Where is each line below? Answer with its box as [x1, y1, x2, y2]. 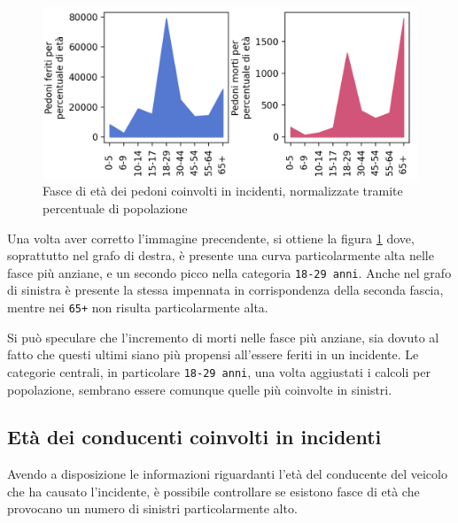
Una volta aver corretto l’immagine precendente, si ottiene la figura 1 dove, [7, 228, 415, 247]
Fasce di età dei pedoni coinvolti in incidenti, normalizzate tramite [43, 181, 403, 200]
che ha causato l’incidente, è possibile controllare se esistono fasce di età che [7, 481, 420, 500]
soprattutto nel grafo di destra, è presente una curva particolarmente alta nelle [7, 246, 434, 265]
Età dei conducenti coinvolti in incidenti [7, 423, 382, 450]
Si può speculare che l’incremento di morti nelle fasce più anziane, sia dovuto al [7, 327, 439, 346]
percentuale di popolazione [43, 198, 188, 217]
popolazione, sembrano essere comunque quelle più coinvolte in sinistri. [7, 380, 392, 398]
